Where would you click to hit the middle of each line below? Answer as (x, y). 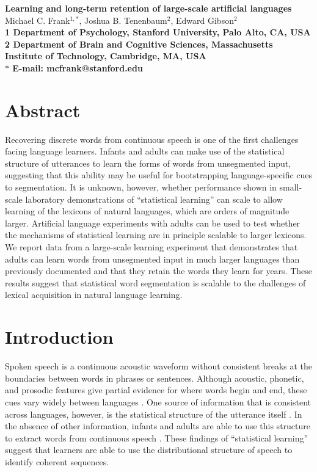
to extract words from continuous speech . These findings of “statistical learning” (157, 438)
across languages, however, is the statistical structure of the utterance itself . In (154, 414)
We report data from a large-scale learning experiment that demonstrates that (151, 247)
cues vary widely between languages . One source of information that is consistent (158, 401)
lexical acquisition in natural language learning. (94, 295)
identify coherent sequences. (57, 461)
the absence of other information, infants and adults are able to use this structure (158, 426)
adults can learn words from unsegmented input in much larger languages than (152, 259)
